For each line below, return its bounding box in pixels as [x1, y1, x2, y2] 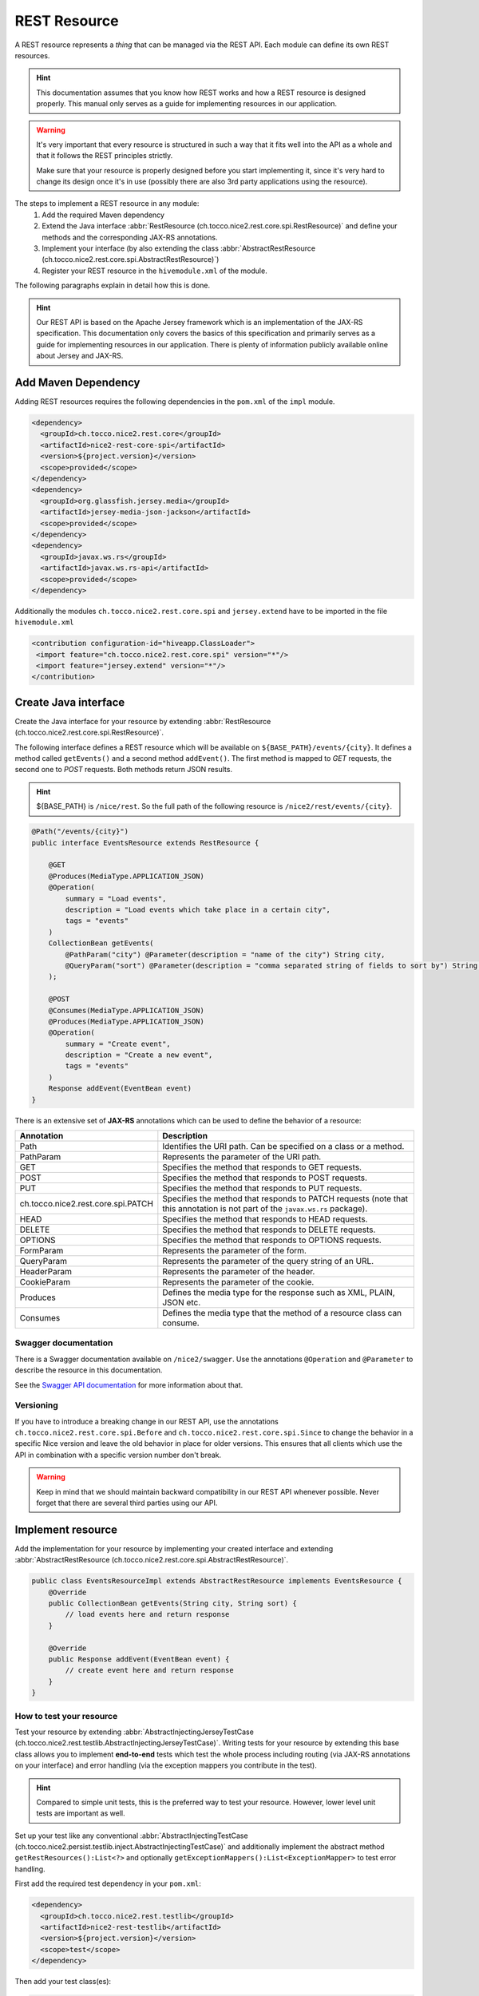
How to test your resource [14, 1710, 118, 1721]
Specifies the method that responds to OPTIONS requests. [162, 1234, 382, 1246]
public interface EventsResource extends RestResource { [31, 838, 259, 847]
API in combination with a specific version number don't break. [14, 1450, 222, 1459]
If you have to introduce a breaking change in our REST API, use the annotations [14, 1416, 279, 1426]
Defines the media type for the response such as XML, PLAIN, [162, 1287, 395, 1297]
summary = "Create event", [65, 1039, 171, 1048]
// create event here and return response [65, 1665, 235, 1675]
